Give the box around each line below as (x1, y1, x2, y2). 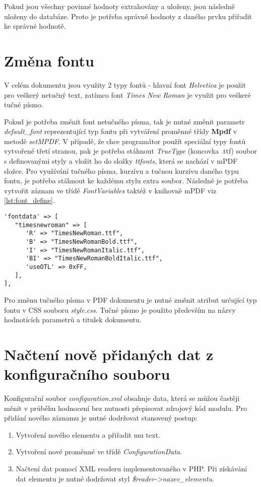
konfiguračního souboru (4, 364, 170, 384)
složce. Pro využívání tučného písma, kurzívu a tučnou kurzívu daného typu (4, 165, 239, 176)
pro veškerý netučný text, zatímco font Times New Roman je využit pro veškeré (4, 89, 251, 100)
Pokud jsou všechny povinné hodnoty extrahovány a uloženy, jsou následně (4, 1, 235, 11)
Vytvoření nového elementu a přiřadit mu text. (16, 429, 160, 440)
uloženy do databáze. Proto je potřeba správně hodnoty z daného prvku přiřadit (4, 11, 252, 21)
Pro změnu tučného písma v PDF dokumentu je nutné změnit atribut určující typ (4, 294, 257, 305)
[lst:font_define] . (4, 195, 55, 205)
